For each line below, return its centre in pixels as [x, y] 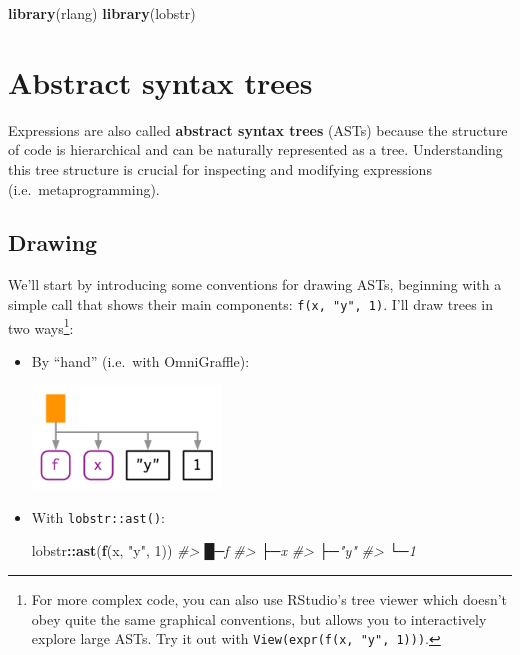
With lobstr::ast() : [98, 516]
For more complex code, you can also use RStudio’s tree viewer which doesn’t [269, 599]
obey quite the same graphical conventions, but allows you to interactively [259, 618]
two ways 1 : [41, 326]
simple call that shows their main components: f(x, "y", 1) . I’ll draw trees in [251, 303]
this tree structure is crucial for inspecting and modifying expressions [220, 168]
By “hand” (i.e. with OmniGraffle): [140, 360]
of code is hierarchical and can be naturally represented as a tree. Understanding [255, 149]
